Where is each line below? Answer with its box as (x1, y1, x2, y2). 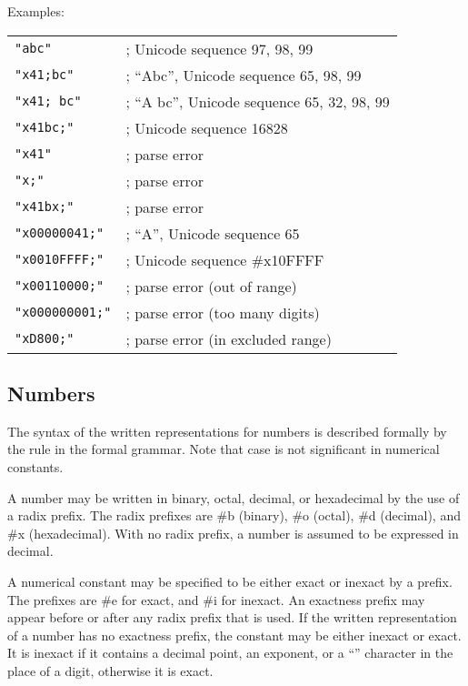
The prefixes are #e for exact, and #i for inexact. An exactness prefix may (7, 590, 425, 609)
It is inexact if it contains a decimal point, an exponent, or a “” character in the (7, 643, 453, 662)
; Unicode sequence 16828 (125, 116, 288, 138)
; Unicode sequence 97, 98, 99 (125, 37, 314, 59)
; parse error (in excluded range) (125, 328, 332, 349)
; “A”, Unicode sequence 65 (125, 222, 300, 244)
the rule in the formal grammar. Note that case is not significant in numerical (7, 439, 440, 459)
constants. (7, 457, 64, 476)
